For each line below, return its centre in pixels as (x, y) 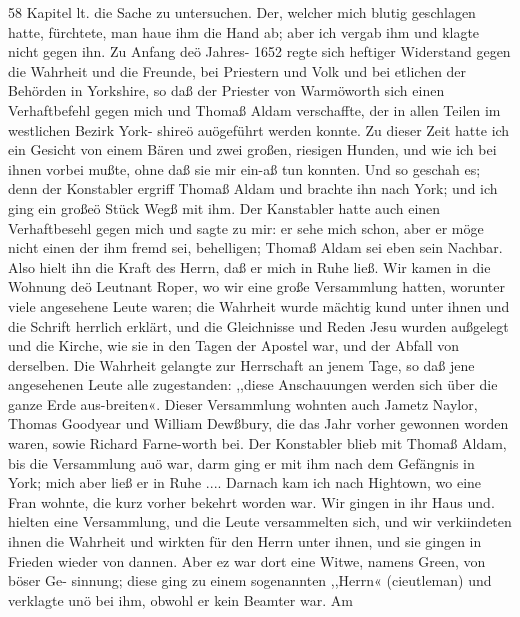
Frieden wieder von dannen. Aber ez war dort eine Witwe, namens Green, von (247, 560)
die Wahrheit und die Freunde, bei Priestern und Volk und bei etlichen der (237, 70)
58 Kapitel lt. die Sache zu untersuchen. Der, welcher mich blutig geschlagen (242, 12)
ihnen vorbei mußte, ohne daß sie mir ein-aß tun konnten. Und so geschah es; (244, 168)
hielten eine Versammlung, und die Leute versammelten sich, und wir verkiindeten (260, 521)
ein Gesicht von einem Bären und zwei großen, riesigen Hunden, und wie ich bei (252, 149)
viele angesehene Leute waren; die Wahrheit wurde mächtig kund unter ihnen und (259, 305)
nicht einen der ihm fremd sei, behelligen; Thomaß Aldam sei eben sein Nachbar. (255, 247)
